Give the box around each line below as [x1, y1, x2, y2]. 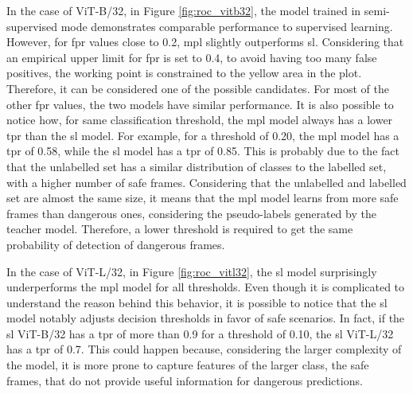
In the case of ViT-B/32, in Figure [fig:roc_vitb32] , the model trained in [6, 2, 361, 18]
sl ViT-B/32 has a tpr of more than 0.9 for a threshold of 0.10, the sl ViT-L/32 [6, 325, 394, 341]
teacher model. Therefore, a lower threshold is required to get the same [6, 220, 353, 237]
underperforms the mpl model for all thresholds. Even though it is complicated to [6, 279, 405, 295]
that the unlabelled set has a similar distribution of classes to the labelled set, [6, 158, 387, 174]
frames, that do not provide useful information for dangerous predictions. [6, 372, 363, 388]
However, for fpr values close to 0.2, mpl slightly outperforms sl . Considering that [6, 33, 404, 50]
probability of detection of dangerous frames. [6, 236, 225, 252]
